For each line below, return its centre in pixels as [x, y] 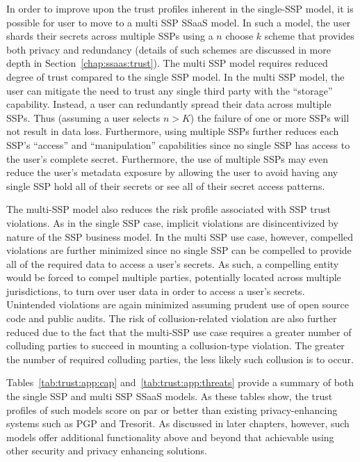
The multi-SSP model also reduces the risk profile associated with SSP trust [169, 209]
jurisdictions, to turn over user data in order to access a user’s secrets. [156, 290]
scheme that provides [309, 36]
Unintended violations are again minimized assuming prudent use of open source [178, 304]
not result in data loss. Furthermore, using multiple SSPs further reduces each [173, 131]
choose [239, 36]
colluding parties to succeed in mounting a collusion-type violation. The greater [175, 345]
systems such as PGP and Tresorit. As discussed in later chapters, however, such [178, 423]
